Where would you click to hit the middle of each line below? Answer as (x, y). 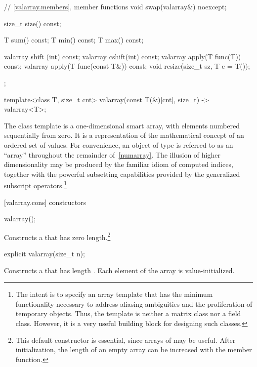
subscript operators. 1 (36, 184)
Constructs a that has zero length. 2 (57, 236)
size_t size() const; (33, 23)
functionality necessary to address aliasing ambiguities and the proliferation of (134, 304)
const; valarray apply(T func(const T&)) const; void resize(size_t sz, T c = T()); (127, 66)
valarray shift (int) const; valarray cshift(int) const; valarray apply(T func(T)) (123, 56)
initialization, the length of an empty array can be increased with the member (134, 349)
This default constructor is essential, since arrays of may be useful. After (126, 340)
